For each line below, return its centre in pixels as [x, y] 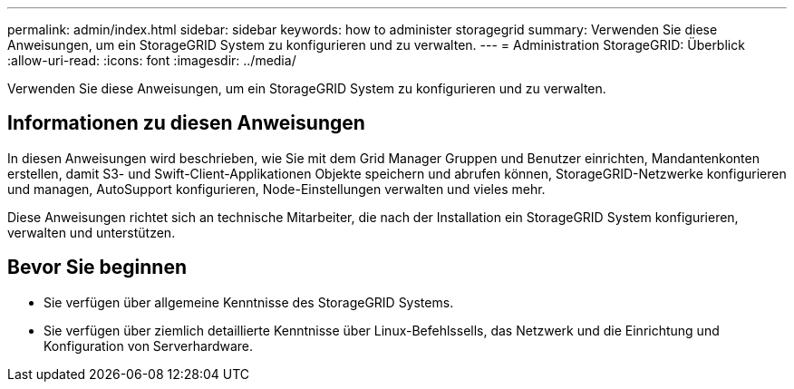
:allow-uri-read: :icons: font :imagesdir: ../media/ [152, 60]
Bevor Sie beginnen [97, 267]
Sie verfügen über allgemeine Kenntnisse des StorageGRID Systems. [249, 302]
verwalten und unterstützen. [92, 232]
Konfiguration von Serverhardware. [149, 345]
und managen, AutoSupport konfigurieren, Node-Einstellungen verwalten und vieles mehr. [276, 189]
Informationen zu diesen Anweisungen [186, 123]
